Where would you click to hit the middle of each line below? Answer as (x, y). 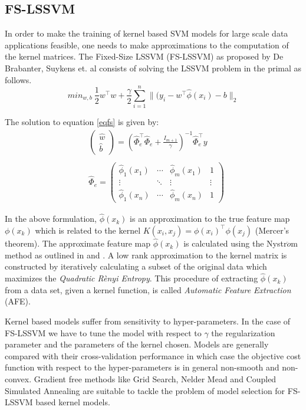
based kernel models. (73, 402)
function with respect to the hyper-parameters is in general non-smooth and (142, 367)
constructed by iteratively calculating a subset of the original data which (136, 266)
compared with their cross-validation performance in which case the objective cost (153, 355)
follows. (18, 79)
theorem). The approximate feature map (78, 243)
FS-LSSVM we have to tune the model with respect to (103, 332)
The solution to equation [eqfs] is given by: (82, 122)
